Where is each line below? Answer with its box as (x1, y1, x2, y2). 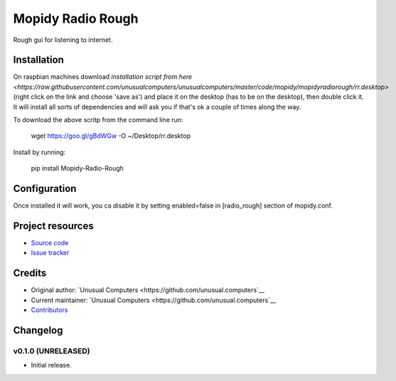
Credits (13, 267, 47, 279)
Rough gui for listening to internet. (13, 36, 113, 44)
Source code (31, 239, 69, 247)
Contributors (31, 306, 68, 314)
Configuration (13, 183, 77, 195)
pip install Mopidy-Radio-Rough (31, 164, 124, 173)
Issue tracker (31, 249, 70, 257)
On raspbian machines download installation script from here (13, 73, 193, 81)
